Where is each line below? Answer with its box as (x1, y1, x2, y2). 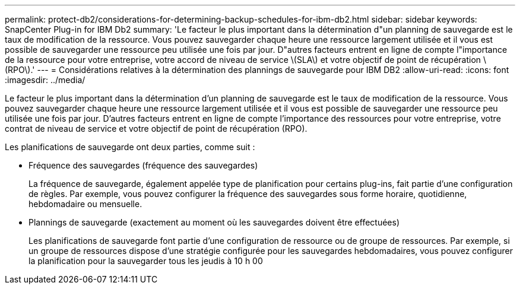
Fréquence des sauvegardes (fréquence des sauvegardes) (28, 160, 258, 170)
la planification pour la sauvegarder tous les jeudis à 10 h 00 (28, 256, 263, 266)
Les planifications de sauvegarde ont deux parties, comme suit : (5, 142, 255, 152)
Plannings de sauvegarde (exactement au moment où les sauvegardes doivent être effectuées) (28, 217, 400, 227)
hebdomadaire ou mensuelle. (28, 199, 142, 209)
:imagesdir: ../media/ (5, 75, 85, 85)
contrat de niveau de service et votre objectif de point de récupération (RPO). (5, 123, 307, 134)
